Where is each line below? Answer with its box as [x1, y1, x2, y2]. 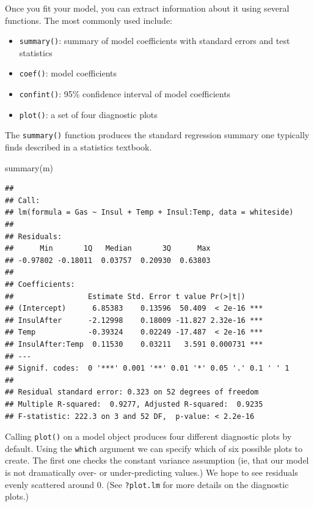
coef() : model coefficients [19, 67, 117, 80]
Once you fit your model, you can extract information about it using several [5, 2, 290, 14]
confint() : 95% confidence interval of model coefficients [19, 87, 231, 100]
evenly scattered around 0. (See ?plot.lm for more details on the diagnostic [5, 478, 289, 490]
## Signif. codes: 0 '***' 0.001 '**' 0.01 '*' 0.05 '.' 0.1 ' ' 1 [5, 364, 290, 373]
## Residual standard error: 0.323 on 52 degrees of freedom [5, 388, 259, 397]
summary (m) [5, 161, 54, 174]
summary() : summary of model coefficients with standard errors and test [19, 34, 290, 47]
